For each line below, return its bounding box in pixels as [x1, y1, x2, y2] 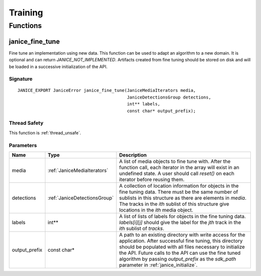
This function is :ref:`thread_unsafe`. [9, 130, 82, 135]
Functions [9, 21, 42, 30]
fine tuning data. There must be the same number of [119, 189, 238, 195]
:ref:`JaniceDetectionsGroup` [47, 194, 114, 201]
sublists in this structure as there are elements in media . [119, 194, 246, 201]
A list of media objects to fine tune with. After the [119, 158, 231, 164]
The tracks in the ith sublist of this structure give [119, 201, 230, 207]
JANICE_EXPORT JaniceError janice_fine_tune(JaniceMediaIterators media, [17, 87, 196, 93]
